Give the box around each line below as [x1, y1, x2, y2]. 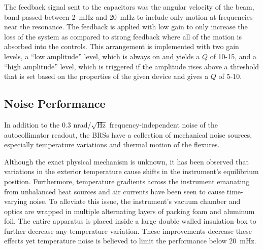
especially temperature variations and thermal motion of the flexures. [4, 139, 220, 150]
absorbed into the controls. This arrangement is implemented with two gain [4, 41, 239, 52]
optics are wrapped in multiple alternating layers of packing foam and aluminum [4, 205, 255, 216]
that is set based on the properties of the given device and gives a [4, 71, 209, 81]
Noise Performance [4, 96, 106, 111]
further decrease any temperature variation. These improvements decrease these [4, 225, 252, 236]
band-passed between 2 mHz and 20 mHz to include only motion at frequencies [4, 11, 253, 22]
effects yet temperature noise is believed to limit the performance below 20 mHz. [4, 235, 256, 246]
